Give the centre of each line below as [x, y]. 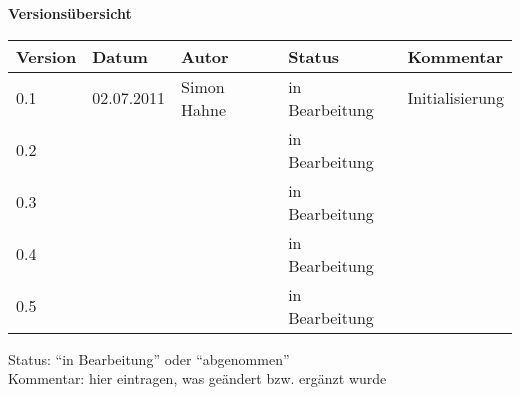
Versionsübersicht [70, 13]
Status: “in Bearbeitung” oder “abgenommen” [149, 358]
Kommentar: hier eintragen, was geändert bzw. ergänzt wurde [197, 378]
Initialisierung [455, 98]
